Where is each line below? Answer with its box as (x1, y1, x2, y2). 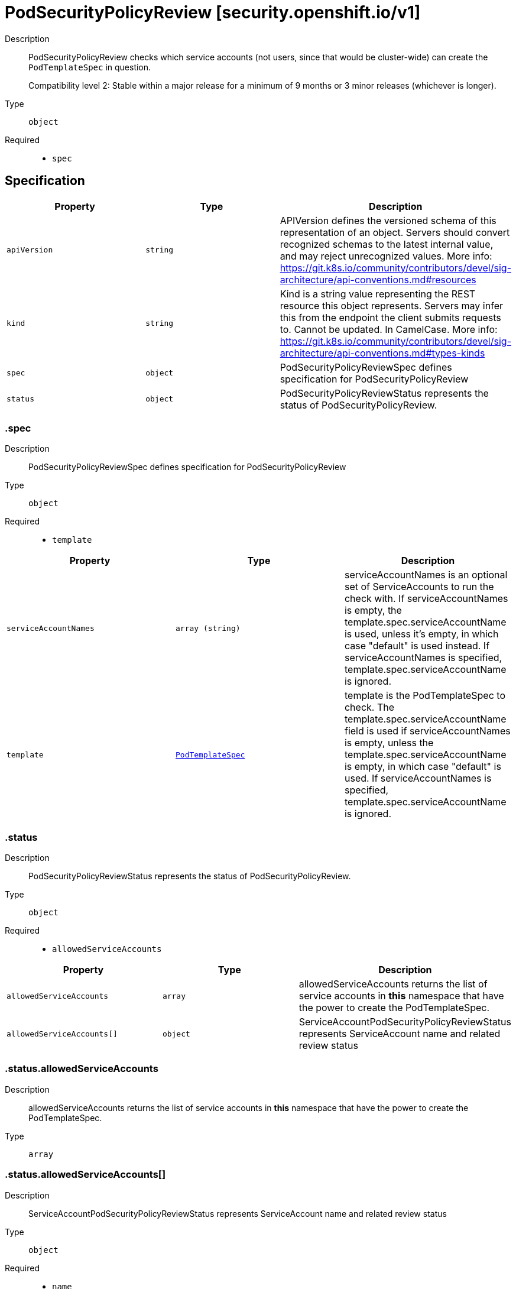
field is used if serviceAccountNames (344, 725, 511, 737)
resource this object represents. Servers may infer (280, 299, 503, 312)
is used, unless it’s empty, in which (344, 628, 499, 640)
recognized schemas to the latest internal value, (280, 238, 494, 250)
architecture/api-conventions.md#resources (280, 273, 476, 286)
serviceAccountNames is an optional (344, 569, 508, 581)
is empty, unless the (344, 737, 434, 749)
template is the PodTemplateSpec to (344, 689, 506, 702)
